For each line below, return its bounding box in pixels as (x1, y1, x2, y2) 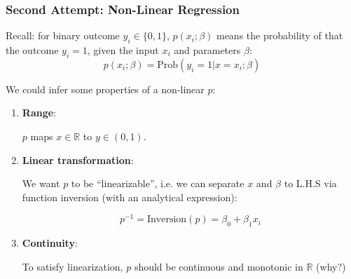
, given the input (87, 43, 159, 57)
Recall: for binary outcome (6, 28, 120, 43)
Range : (22, 105, 56, 120)
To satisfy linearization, (22, 259, 123, 273)
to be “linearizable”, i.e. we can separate (71, 176, 245, 191)
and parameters (174, 43, 241, 57)
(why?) (316, 259, 346, 273)
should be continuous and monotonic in (134, 259, 303, 273)
